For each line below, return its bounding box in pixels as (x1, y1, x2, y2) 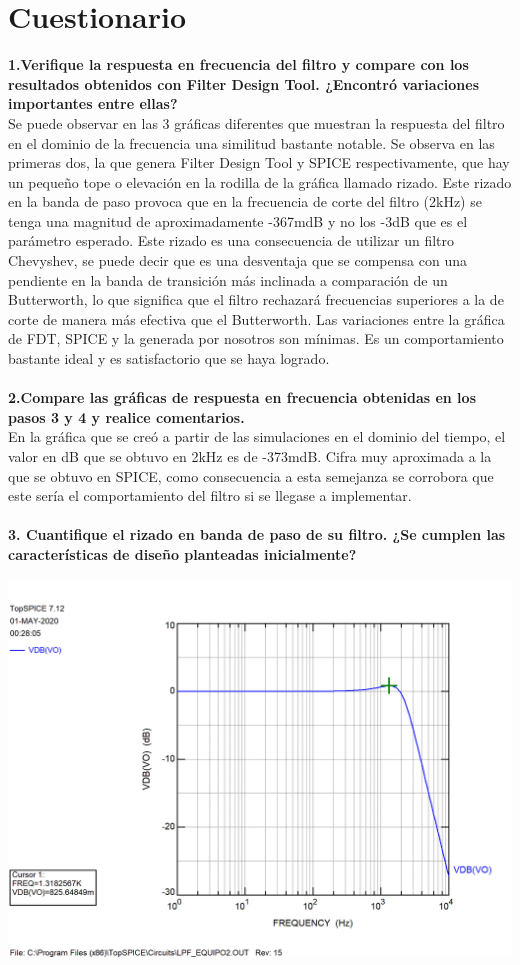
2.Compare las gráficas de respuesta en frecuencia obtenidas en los (8, 387, 476, 408)
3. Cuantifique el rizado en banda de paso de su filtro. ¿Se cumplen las (8, 524, 506, 545)
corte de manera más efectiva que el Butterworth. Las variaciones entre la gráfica (8, 308, 505, 329)
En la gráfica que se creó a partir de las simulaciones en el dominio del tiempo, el (8, 426, 506, 447)
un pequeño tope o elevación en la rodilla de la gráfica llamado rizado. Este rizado (8, 171, 512, 192)
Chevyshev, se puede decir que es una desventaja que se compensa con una (8, 250, 467, 271)
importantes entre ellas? (8, 93, 178, 114)
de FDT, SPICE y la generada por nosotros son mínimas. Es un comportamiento (8, 328, 504, 349)
